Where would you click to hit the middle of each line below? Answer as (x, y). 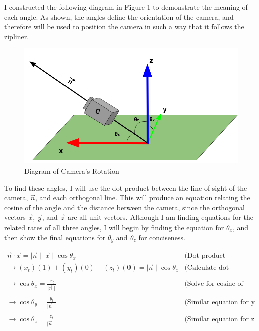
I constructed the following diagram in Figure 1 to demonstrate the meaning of (126, 7)
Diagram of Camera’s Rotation (72, 171)
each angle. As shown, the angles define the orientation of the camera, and (119, 16)
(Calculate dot (207, 268)
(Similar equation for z (219, 320)
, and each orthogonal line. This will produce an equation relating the (143, 198)
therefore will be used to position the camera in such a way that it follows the (124, 26)
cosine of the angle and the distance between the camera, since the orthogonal (124, 207)
